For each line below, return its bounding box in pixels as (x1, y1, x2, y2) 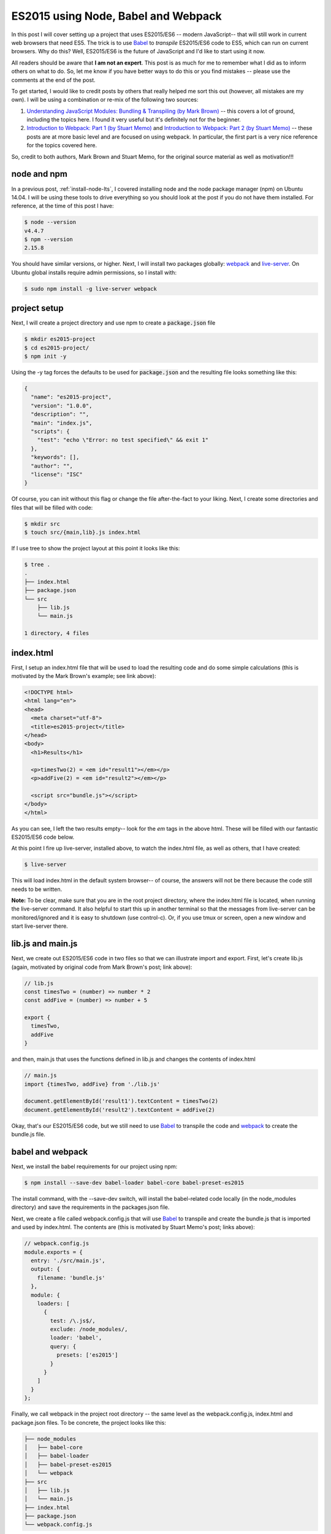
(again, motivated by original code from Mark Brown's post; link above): (11, 963, 192, 971)
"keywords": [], (31, 454, 80, 461)
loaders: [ (37, 1300, 70, 1307)
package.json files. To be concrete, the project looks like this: (11, 1419, 167, 1426)
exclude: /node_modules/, (50, 1326, 128, 1333)
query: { (50, 1343, 77, 1350)
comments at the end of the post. (11, 76, 96, 83)
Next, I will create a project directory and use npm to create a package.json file (11, 319, 216, 326)
